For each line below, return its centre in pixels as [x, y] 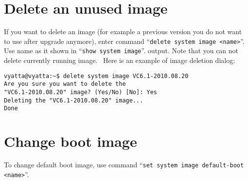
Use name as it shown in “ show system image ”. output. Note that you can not [121, 50]
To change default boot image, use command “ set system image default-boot [124, 165]
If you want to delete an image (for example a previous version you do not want [123, 31]
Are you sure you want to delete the [65, 84]
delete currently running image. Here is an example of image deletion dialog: [120, 60]
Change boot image [71, 141]
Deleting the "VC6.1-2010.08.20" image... [74, 100]
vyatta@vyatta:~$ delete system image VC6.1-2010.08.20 [96, 76]
